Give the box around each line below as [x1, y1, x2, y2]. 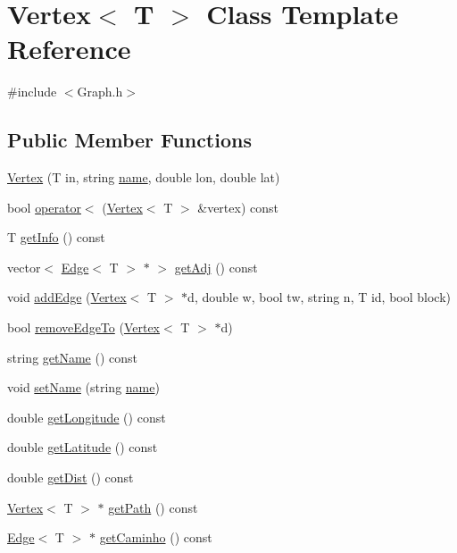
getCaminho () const [99, 528, 212, 547]
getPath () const [108, 498, 198, 516]
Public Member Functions [7, 126, 252, 154]
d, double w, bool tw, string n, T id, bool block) [187, 288, 452, 306]
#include [7, 82, 57, 101]
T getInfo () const [7, 228, 105, 247]
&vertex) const [197, 197, 278, 216]
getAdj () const [174, 257, 258, 276]
